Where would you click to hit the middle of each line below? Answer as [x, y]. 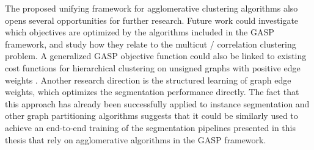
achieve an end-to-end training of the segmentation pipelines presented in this [150, 127]
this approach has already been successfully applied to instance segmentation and [157, 103]
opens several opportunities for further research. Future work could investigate [152, 20]
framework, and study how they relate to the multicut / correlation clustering [151, 44]
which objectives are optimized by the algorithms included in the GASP [140, 32]
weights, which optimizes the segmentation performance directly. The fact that [152, 92]
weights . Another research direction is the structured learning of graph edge [148, 80]
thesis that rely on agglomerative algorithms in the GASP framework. [136, 139]
